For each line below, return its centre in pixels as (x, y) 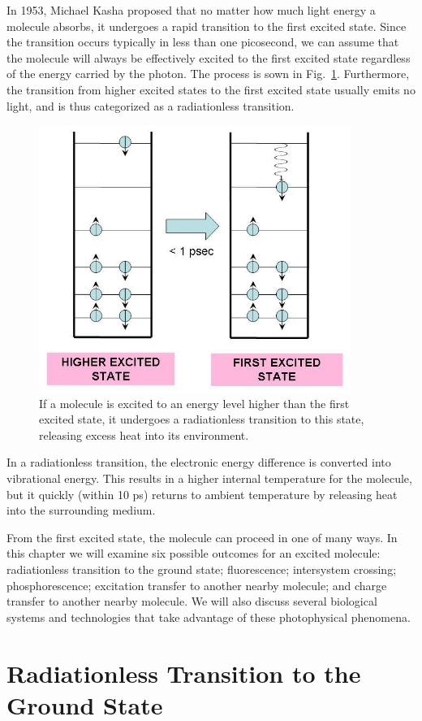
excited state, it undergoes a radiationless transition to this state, (202, 419)
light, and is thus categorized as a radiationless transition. (151, 105)
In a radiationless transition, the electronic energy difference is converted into (199, 462)
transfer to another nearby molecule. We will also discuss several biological (192, 601)
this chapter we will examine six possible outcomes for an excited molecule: (194, 553)
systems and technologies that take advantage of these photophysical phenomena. (209, 617)
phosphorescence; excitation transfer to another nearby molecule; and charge (197, 585)
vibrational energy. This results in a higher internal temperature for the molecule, (209, 478)
